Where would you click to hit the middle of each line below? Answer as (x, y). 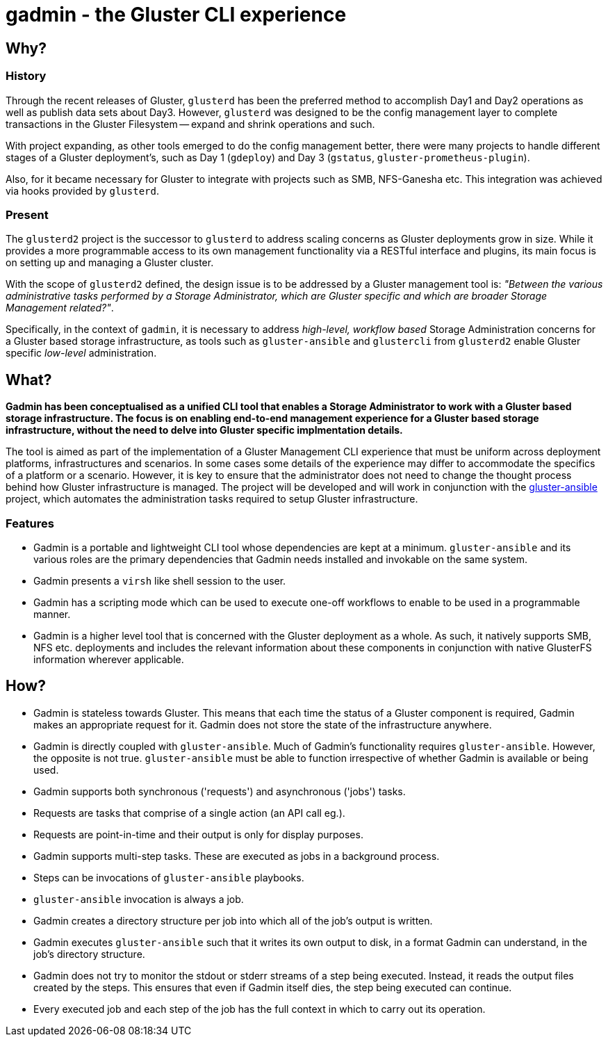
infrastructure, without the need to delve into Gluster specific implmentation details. (204, 430)
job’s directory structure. (89, 954)
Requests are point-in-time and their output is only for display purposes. (198, 834)
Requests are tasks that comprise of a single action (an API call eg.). (189, 813)
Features (30, 523)
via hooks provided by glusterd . (82, 190)
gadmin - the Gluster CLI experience (176, 15)
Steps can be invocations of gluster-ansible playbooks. (169, 877)
